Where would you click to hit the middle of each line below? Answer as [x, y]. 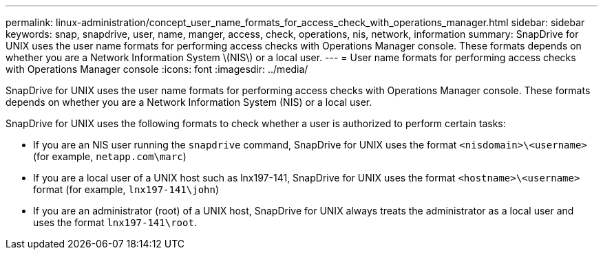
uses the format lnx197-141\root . [115, 222]
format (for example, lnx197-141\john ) [126, 189]
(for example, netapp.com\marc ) [110, 156]
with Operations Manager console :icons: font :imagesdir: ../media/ [157, 69]
